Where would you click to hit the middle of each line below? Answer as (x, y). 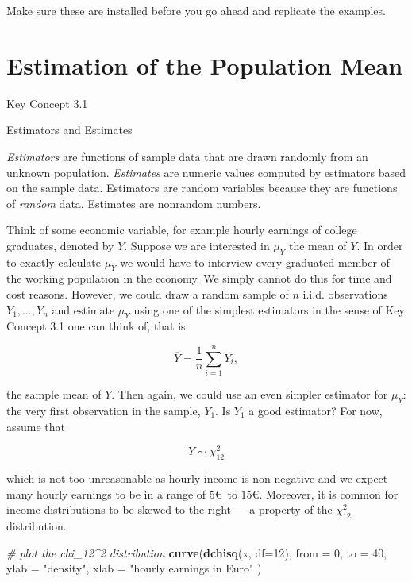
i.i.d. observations (345, 294)
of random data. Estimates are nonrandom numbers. (134, 203)
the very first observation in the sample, (104, 410)
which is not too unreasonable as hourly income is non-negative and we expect (197, 478)
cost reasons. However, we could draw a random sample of (148, 294)
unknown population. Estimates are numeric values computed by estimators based (206, 172)
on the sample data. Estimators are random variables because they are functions (202, 188)
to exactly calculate (54, 262)
